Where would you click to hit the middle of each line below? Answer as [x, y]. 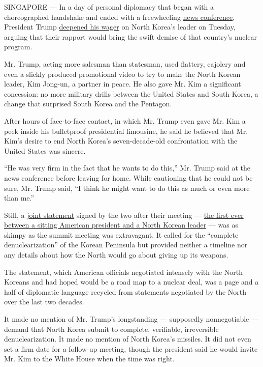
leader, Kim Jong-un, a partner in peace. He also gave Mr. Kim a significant [123, 84]
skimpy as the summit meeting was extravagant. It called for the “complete [121, 234]
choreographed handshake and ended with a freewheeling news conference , [120, 17]
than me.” [19, 198]
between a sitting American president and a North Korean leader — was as [121, 225]
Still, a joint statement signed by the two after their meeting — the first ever [124, 215]
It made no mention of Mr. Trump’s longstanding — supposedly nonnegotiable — [131, 319]
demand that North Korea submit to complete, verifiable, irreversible [111, 329]
